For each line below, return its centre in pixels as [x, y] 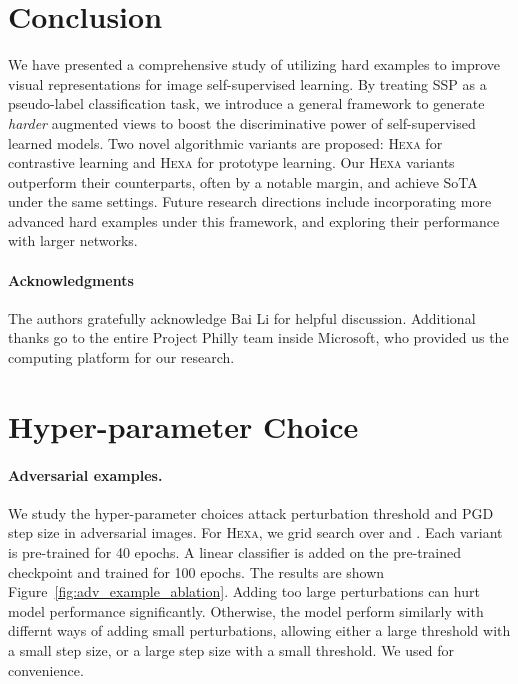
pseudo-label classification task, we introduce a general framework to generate [246, 103]
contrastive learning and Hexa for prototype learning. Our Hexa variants [231, 162]
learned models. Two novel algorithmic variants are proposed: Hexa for [225, 142]
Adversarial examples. [85, 474]
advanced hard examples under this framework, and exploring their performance [254, 220]
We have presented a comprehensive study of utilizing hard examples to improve [254, 64]
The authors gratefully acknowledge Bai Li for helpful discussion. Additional [242, 317]
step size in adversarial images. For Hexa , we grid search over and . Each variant [255, 532]
